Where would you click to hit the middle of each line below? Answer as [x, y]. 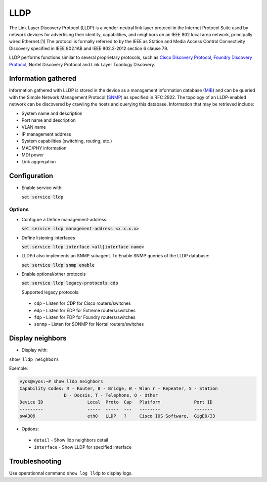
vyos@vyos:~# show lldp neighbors [61, 382]
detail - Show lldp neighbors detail [71, 440]
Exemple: [19, 368]
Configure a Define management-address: [65, 219]
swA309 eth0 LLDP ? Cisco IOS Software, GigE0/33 [117, 416]
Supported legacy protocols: [50, 292]
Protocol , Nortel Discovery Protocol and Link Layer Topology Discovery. [82, 64]
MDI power [33, 155]
